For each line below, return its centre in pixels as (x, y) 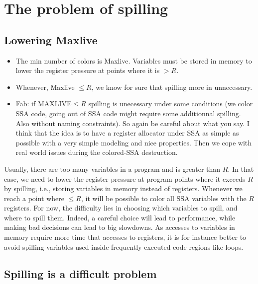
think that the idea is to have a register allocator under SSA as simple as (127, 133)
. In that (241, 169)
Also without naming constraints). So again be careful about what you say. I (132, 123)
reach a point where (34, 198)
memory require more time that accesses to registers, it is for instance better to (125, 237)
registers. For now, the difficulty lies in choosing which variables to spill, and (121, 208)
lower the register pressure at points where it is (88, 70)
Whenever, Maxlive (45, 87)
